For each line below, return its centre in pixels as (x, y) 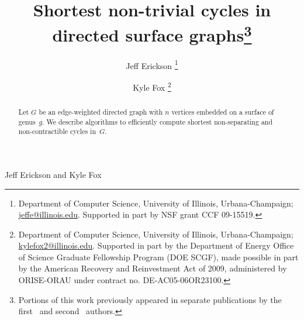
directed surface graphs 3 (152, 34)
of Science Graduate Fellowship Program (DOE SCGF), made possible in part (158, 257)
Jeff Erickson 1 (152, 64)
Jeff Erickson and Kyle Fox (53, 174)
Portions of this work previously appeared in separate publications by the (150, 299)
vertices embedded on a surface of (223, 111)
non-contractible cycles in (57, 131)
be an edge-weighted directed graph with (101, 111)
